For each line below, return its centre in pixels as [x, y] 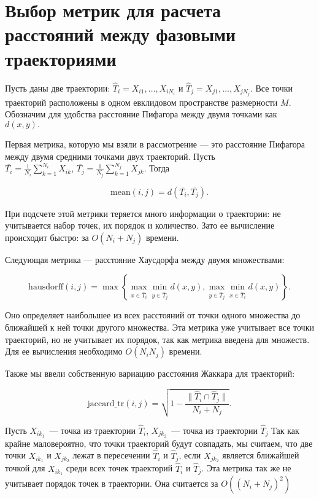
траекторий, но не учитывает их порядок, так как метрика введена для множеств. [157, 339]
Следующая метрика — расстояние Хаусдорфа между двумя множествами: [145, 259]
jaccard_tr [106, 404]
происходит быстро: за [47, 237]
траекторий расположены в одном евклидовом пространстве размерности [141, 102]
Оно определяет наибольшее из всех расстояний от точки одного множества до [153, 315]
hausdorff [46, 287]
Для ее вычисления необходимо [64, 351]
